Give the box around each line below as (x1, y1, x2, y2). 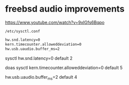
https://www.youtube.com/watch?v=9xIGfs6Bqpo (5, 19, 105, 25)
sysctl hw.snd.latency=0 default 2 (5, 55, 73, 61)
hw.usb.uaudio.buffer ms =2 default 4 (5, 74, 77, 81)
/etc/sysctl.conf (5, 29, 40, 34)
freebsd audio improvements (5, 3, 125, 15)
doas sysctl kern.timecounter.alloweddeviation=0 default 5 (5, 65, 123, 70)
